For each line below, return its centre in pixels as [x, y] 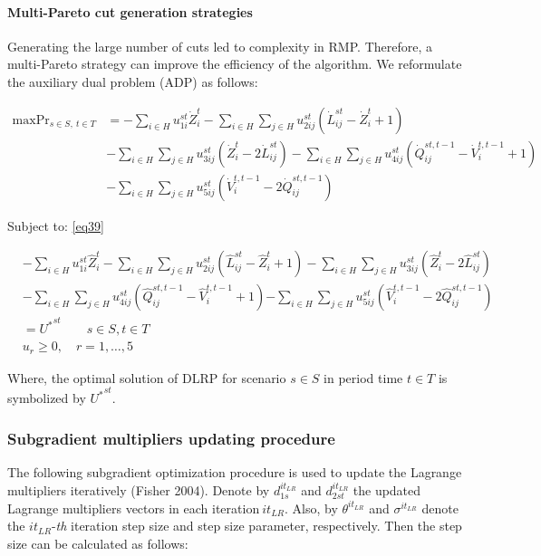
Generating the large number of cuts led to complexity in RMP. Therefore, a [220, 46]
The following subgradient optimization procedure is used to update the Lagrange [235, 472]
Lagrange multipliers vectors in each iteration [134, 508]
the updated [387, 490]
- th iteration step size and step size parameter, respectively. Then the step [256, 526]
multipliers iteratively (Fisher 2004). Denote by [139, 490]
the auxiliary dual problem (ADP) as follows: [133, 81]
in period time [363, 377]
